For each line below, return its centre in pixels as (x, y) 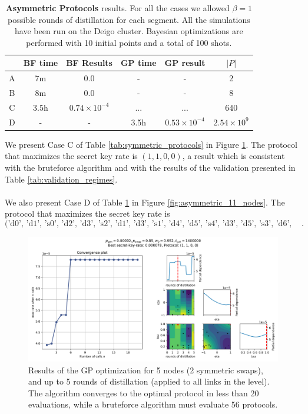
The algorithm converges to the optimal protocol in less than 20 (144, 393)
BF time (41, 63)
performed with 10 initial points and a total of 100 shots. (129, 42)
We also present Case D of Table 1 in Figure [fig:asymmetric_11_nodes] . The (145, 202)
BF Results (89, 63)
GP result (185, 63)
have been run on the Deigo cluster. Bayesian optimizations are (129, 31)
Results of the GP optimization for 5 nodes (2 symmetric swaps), (146, 370)
